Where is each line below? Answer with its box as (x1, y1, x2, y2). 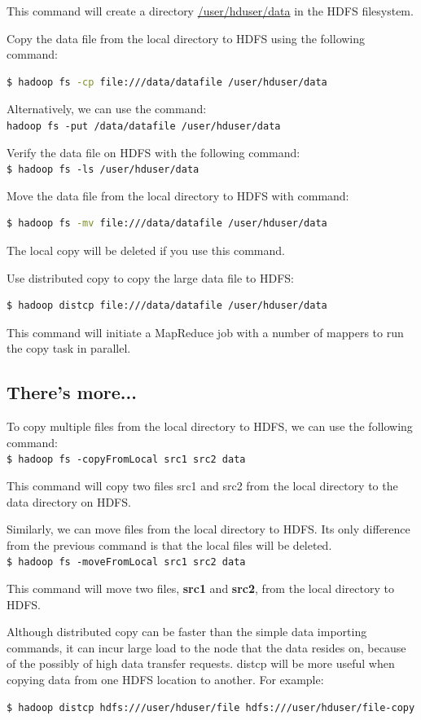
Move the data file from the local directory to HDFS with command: (7, 187, 349, 204)
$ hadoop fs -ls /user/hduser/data (7, 164, 200, 176)
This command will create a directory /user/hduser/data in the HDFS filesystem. (7, 2, 414, 19)
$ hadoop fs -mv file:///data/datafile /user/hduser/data (7, 217, 327, 230)
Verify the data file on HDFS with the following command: (7, 143, 300, 160)
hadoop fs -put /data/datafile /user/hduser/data (7, 120, 281, 132)
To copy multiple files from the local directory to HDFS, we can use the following (7, 418, 413, 435)
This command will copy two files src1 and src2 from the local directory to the (7, 477, 398, 494)
